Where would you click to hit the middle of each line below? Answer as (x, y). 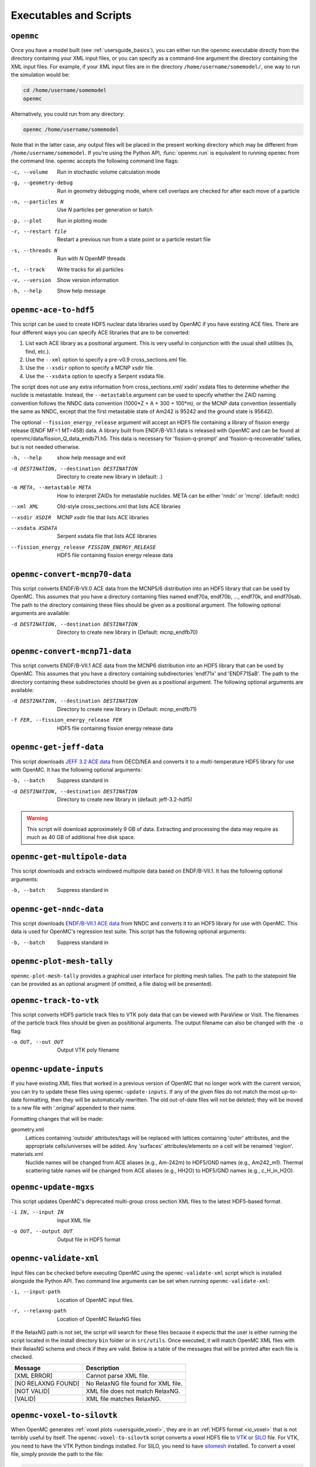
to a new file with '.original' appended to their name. (73, 1108)
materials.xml (27, 1154)
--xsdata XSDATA (34, 528)
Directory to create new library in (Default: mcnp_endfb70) (128, 632)
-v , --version (31, 280)
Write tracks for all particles (90, 269)
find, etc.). (38, 351)
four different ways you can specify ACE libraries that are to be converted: (100, 332)
